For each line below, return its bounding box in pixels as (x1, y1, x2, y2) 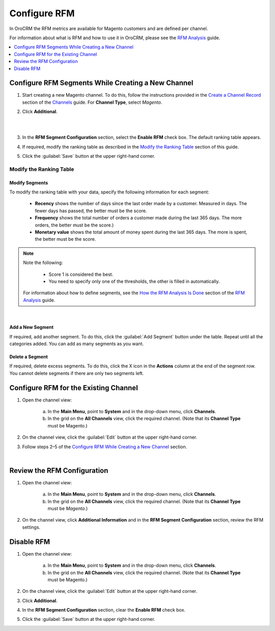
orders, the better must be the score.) (35, 222, 114, 228)
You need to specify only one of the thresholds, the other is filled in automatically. (48, 278, 220, 284)
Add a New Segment (9, 324, 53, 330)
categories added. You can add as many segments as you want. (9, 340, 144, 347)
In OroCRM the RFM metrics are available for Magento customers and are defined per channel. (9, 25, 208, 32)
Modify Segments (9, 180, 48, 186)
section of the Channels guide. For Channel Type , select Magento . (22, 99, 162, 105)
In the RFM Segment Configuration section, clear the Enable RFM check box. (22, 607, 186, 613)
